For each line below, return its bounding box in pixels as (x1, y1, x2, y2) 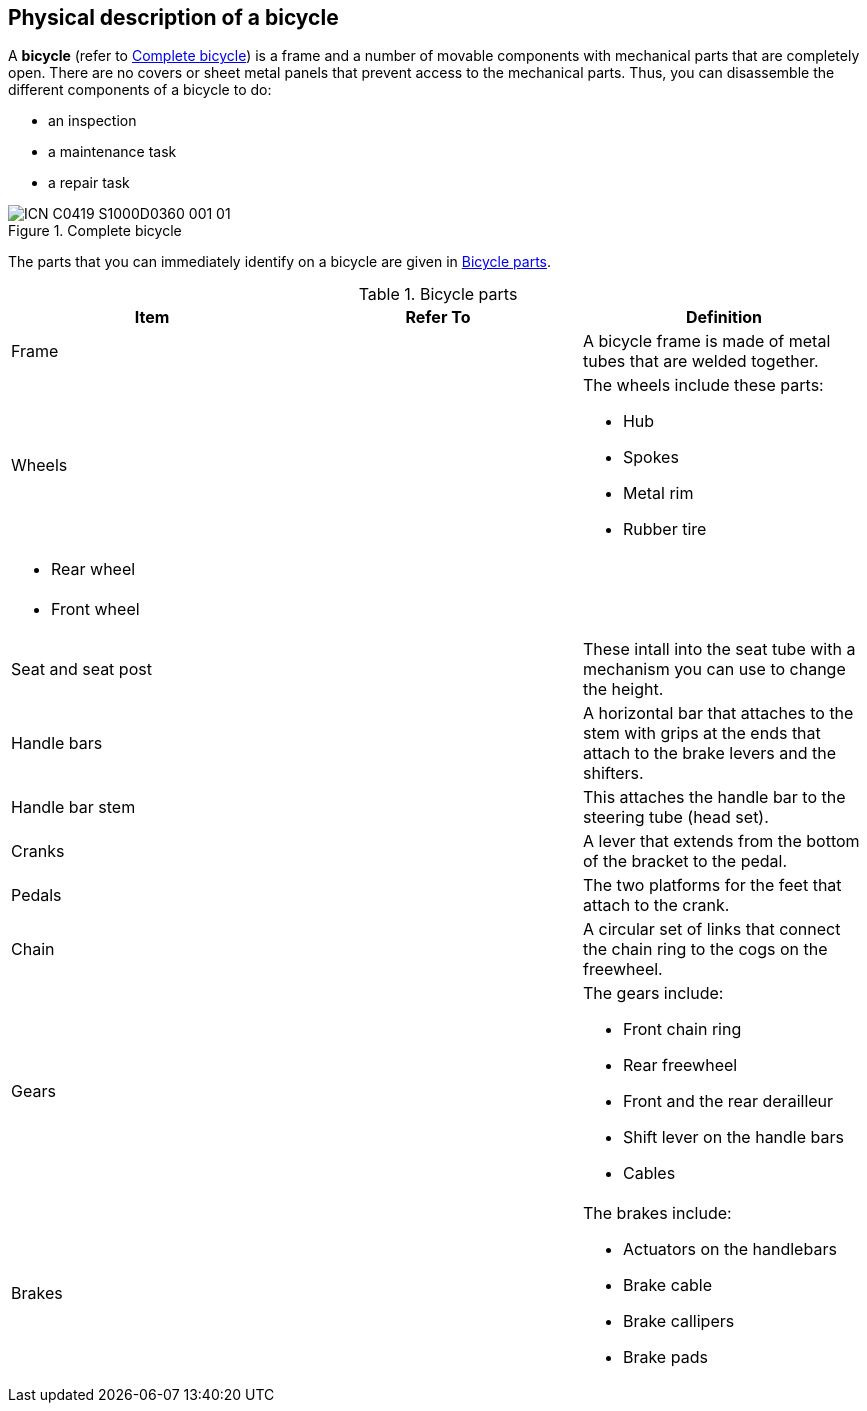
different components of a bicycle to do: (8, 81, 272, 99)
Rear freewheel (622, 1055, 738, 1076)
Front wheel (51, 599, 140, 620)
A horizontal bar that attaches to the (582, 703, 854, 724)
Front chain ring (622, 1019, 742, 1040)
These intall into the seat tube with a (582, 639, 856, 660)
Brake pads (622, 1347, 708, 1368)
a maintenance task (48, 143, 177, 161)
